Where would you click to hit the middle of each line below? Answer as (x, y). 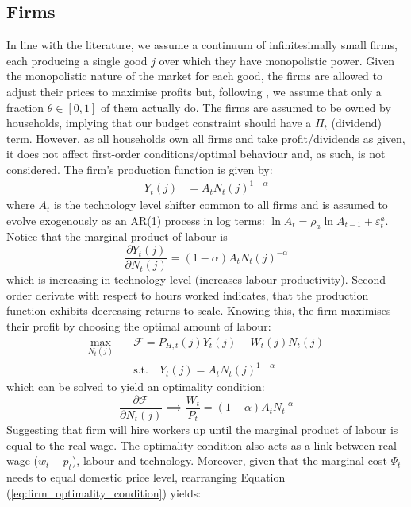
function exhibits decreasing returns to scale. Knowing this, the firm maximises (199, 310)
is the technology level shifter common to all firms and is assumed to (221, 205)
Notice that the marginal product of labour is (117, 236)
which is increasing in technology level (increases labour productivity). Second (196, 279)
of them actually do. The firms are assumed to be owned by (246, 107)
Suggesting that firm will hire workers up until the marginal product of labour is (202, 429)
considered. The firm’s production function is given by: (140, 169)
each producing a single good (77, 60)
